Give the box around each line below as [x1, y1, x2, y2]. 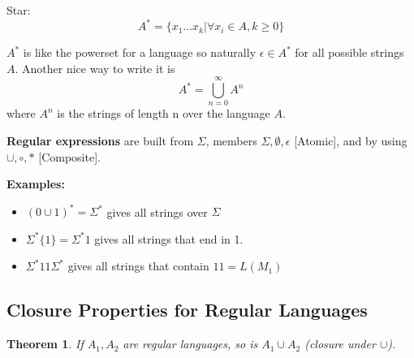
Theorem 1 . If [6, 335, 84, 352]
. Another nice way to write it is [15, 59, 175, 76]
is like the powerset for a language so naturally [23, 44, 257, 61]
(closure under [304, 335, 376, 352]
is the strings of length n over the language [57, 105, 270, 122]
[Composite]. [38, 148, 101, 165]
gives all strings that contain [67, 257, 209, 274]
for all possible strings [295, 44, 404, 61]
